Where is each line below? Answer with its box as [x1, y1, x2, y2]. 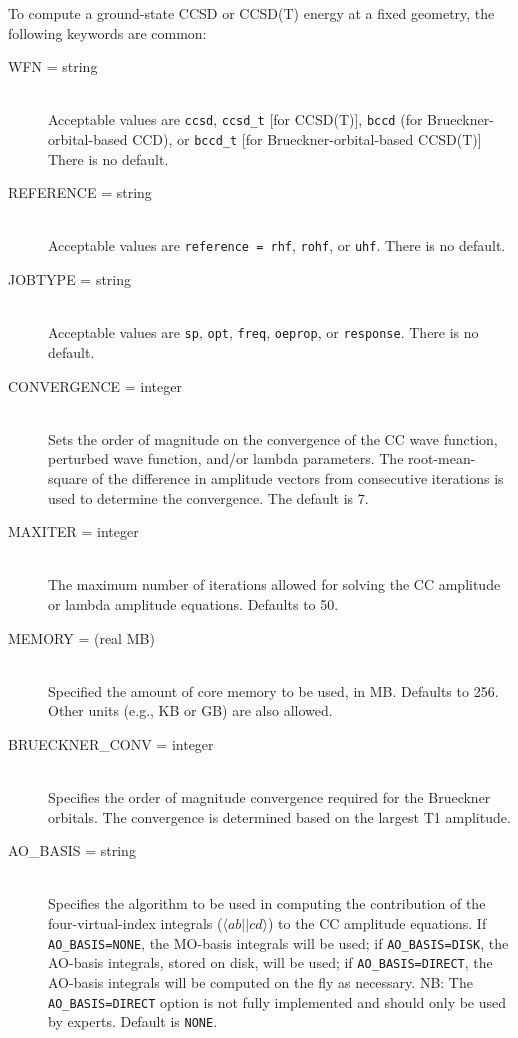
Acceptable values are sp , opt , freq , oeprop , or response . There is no [48, 322, 479, 343]
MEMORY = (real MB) [8, 627, 155, 648]
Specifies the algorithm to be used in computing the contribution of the [48, 893, 486, 914]
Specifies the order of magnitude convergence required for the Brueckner [48, 787, 491, 808]
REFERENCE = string [8, 182, 152, 203]
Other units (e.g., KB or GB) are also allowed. [48, 700, 333, 721]
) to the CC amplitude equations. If [267, 913, 487, 934]
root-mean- [408, 448, 476, 469]
